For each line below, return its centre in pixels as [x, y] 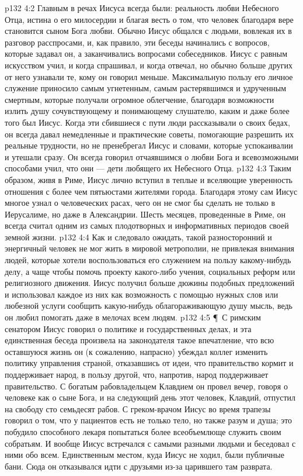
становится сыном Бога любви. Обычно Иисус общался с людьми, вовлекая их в [148, 31]
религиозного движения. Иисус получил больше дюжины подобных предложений [150, 283]
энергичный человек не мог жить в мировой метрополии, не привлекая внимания [149, 248]
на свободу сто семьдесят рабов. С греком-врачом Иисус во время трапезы [138, 408]
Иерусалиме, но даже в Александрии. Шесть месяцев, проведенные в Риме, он [145, 214]
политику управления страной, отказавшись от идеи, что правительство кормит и [149, 363]
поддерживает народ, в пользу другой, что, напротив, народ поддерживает [137, 374]
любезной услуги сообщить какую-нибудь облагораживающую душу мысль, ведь [149, 306]
